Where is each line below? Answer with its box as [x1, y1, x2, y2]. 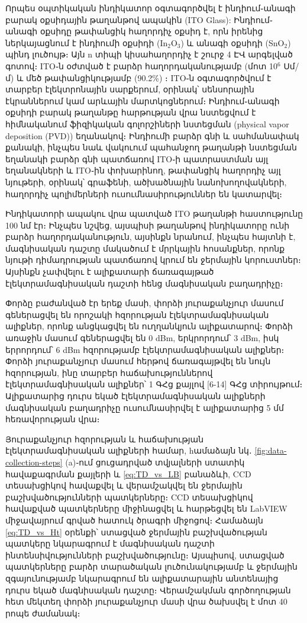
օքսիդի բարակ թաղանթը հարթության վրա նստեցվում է [5, 106, 256, 118]
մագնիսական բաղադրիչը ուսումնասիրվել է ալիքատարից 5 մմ [5, 401, 284, 413]
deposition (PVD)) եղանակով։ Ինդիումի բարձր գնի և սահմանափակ [5, 129, 299, 142]
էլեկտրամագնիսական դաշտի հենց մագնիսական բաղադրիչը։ [5, 277, 283, 289]
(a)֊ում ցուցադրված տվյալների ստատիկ [65, 455, 245, 468]
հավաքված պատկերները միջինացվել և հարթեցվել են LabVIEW [5, 502, 287, 515]
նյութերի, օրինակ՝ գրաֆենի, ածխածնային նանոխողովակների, [5, 175, 287, 188]
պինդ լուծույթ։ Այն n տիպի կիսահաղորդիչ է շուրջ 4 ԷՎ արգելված [5, 48, 293, 60]
